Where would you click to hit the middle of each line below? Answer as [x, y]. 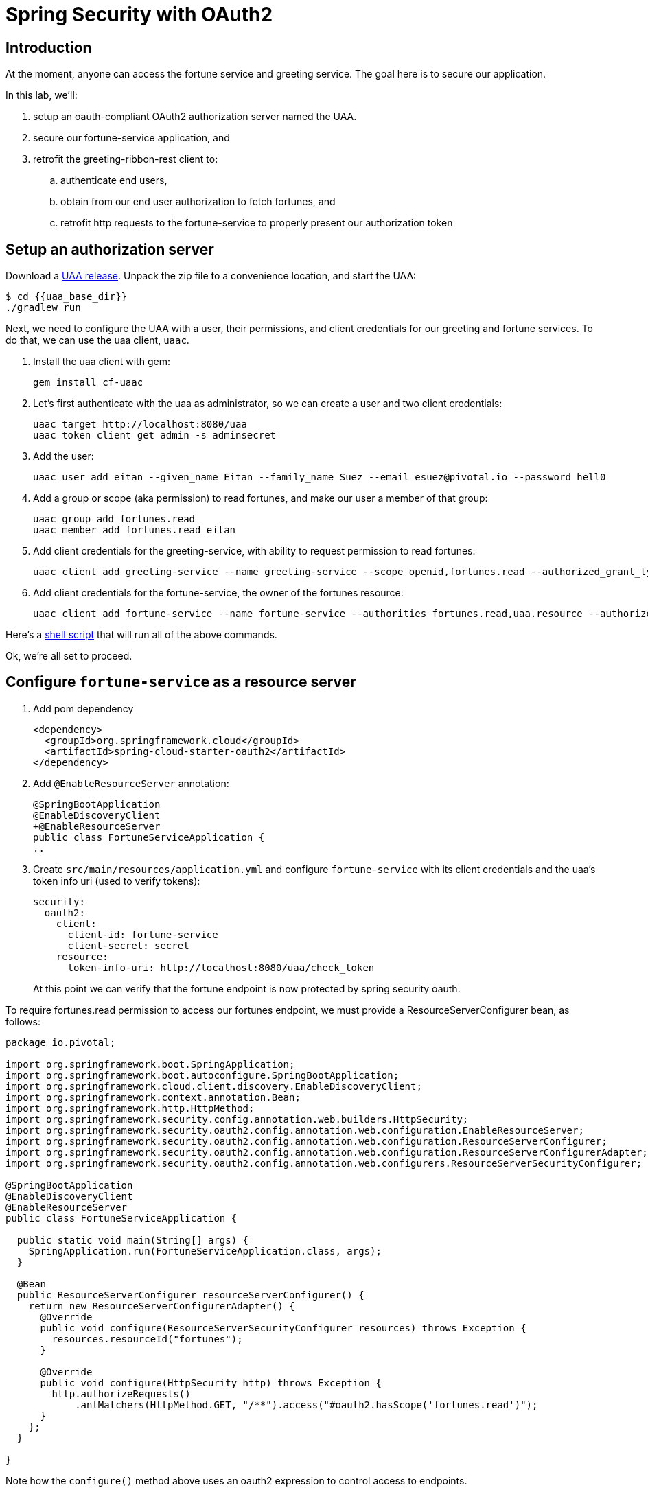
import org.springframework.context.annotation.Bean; [153, 1097]
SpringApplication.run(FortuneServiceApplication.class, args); [205, 1251]
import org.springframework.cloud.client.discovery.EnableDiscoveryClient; [214, 1086]
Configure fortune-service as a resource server [181, 682]
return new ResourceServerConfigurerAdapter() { [162, 1306]
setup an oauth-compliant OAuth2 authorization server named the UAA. [195, 117]
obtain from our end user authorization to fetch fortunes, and [198, 202]
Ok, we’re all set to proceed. [69, 656]
